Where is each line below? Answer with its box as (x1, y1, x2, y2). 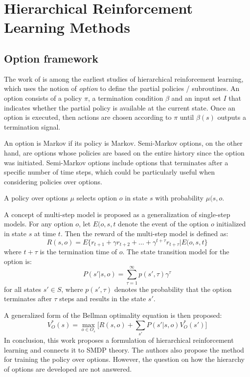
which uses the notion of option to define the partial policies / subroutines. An (4, 83, 240, 93)
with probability (155, 193, 204, 203)
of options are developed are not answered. (4, 363, 132, 374)
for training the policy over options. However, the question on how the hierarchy (4, 354, 245, 364)
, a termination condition (88, 92, 163, 103)
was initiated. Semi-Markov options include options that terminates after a (4, 157, 228, 167)
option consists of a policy (4, 92, 82, 103)
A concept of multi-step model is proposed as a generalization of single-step (4, 209, 230, 219)
